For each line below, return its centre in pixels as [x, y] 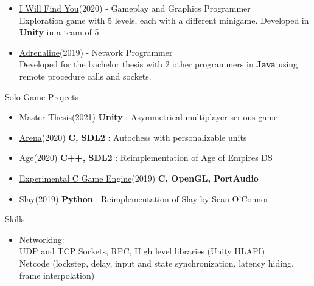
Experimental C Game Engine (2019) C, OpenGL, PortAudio [139, 178]
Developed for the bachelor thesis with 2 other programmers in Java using [159, 64]
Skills [15, 219]
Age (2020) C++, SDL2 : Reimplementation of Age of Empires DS [146, 158]
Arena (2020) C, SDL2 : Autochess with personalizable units [133, 137]
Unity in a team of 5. [60, 32]
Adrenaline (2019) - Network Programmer [96, 52]
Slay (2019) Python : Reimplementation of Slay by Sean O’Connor [144, 198]
